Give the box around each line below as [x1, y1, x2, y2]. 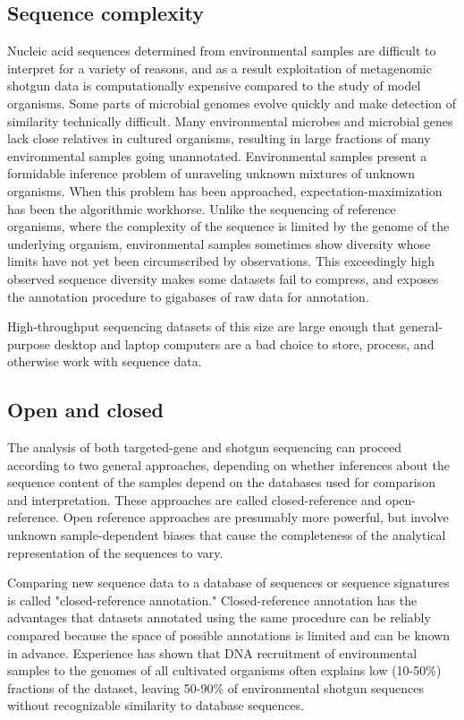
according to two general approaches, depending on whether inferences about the [7, 455, 451, 474]
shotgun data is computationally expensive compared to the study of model [7, 76, 421, 95]
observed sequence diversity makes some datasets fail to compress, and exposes [7, 269, 439, 287]
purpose [7, 334, 50, 353]
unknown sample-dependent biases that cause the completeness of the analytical [7, 526, 446, 544]
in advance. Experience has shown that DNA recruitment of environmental [7, 643, 418, 662]
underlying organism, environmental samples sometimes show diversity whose [7, 234, 431, 253]
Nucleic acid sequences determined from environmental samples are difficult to [7, 41, 436, 60]
